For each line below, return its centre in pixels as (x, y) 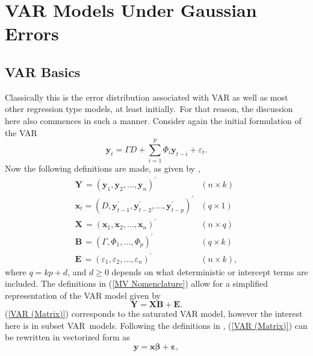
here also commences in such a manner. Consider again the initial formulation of (153, 120)
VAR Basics (43, 71)
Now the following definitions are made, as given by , (103, 168)
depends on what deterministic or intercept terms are (210, 271)
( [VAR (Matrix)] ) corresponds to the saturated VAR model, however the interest (154, 314)
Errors (32, 33)
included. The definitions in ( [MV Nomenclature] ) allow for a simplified (137, 283)
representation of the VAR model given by (83, 295)
